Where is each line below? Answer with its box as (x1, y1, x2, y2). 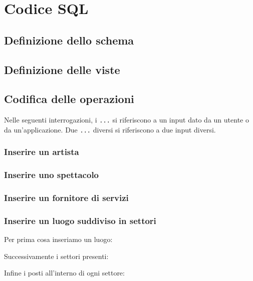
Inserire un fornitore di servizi (4, 191, 129, 204)
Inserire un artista (4, 145, 79, 158)
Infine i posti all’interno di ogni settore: (4, 267, 125, 278)
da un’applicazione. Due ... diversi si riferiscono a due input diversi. (4, 124, 216, 134)
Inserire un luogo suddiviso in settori (4, 214, 156, 226)
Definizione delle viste (4, 61, 120, 77)
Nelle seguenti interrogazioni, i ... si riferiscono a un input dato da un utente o (4, 114, 249, 125)
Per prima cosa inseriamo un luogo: (4, 234, 113, 244)
